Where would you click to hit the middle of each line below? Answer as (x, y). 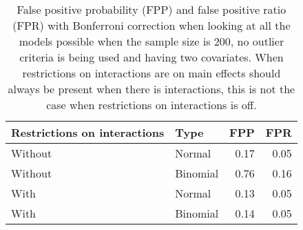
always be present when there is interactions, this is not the (151, 89)
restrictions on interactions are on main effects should (151, 73)
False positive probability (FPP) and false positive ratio (151, 9)
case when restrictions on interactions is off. (151, 105)
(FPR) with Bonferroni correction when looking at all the (151, 25)
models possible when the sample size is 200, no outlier (151, 41)
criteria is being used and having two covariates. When (151, 57)
